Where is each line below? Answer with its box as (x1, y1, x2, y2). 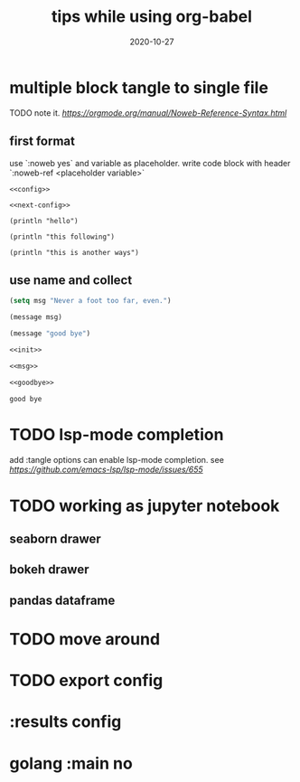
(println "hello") (9, 216, 79, 225)
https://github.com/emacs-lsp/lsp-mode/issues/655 (9, 464, 203, 475)
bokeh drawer (9, 562, 89, 578)
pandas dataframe (9, 592, 116, 608)
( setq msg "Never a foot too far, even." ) (9, 297, 172, 306)
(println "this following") (9, 232, 116, 241)
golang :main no (9, 753, 133, 774)
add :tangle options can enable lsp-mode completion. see (9, 454, 224, 465)
